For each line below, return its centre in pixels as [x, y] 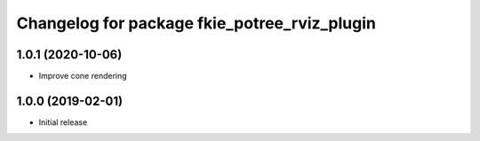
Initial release [63, 122]
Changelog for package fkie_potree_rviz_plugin [196, 23]
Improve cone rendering [83, 76]
